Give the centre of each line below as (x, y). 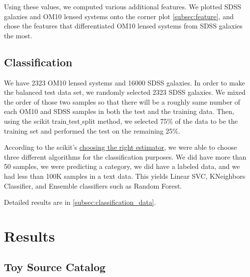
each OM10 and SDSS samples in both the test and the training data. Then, (119, 111)
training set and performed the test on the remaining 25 (88, 130)
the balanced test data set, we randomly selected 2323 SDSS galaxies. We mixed (125, 92)
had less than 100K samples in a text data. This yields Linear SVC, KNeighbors (125, 176)
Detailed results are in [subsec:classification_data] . (80, 202)
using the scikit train (35, 121)
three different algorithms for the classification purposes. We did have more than (125, 156)
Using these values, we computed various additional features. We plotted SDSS (123, 6)
